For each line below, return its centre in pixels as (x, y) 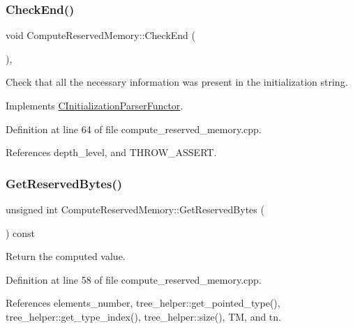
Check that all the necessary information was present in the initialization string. (177, 82)
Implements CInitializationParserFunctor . (95, 105)
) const (21, 232)
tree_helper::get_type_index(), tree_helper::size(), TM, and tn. (143, 316)
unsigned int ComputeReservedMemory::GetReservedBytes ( (135, 209)
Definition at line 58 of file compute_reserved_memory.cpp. (134, 279)
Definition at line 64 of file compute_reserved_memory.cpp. (134, 129)
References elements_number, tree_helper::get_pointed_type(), (143, 303)
